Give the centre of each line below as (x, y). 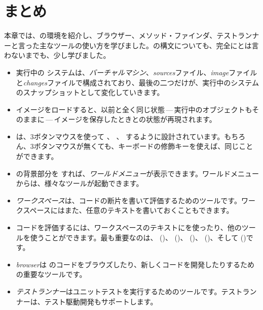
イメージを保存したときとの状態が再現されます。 (135, 119)
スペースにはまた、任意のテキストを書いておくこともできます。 (128, 210)
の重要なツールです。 (51, 274)
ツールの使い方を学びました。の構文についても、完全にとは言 (156, 45)
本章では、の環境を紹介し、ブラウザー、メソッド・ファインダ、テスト (121, 35)
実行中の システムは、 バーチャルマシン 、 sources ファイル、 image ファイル (137, 72)
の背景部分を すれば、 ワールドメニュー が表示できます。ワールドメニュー (138, 173)
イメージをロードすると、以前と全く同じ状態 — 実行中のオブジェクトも (134, 109)
